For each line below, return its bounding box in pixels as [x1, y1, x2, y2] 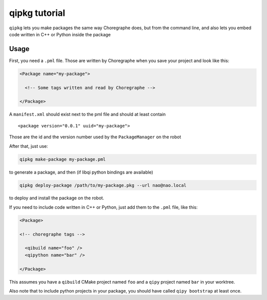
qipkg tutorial [9, 7, 65, 18]
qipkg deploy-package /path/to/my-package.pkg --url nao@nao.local [19, 182, 187, 188]
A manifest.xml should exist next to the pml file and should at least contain [9, 112, 166, 118]
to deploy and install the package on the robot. [9, 195, 104, 201]
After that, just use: [9, 143, 48, 149]
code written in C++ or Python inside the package [9, 31, 111, 37]
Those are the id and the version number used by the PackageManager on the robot [9, 134, 181, 140]
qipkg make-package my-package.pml [19, 156, 106, 162]
